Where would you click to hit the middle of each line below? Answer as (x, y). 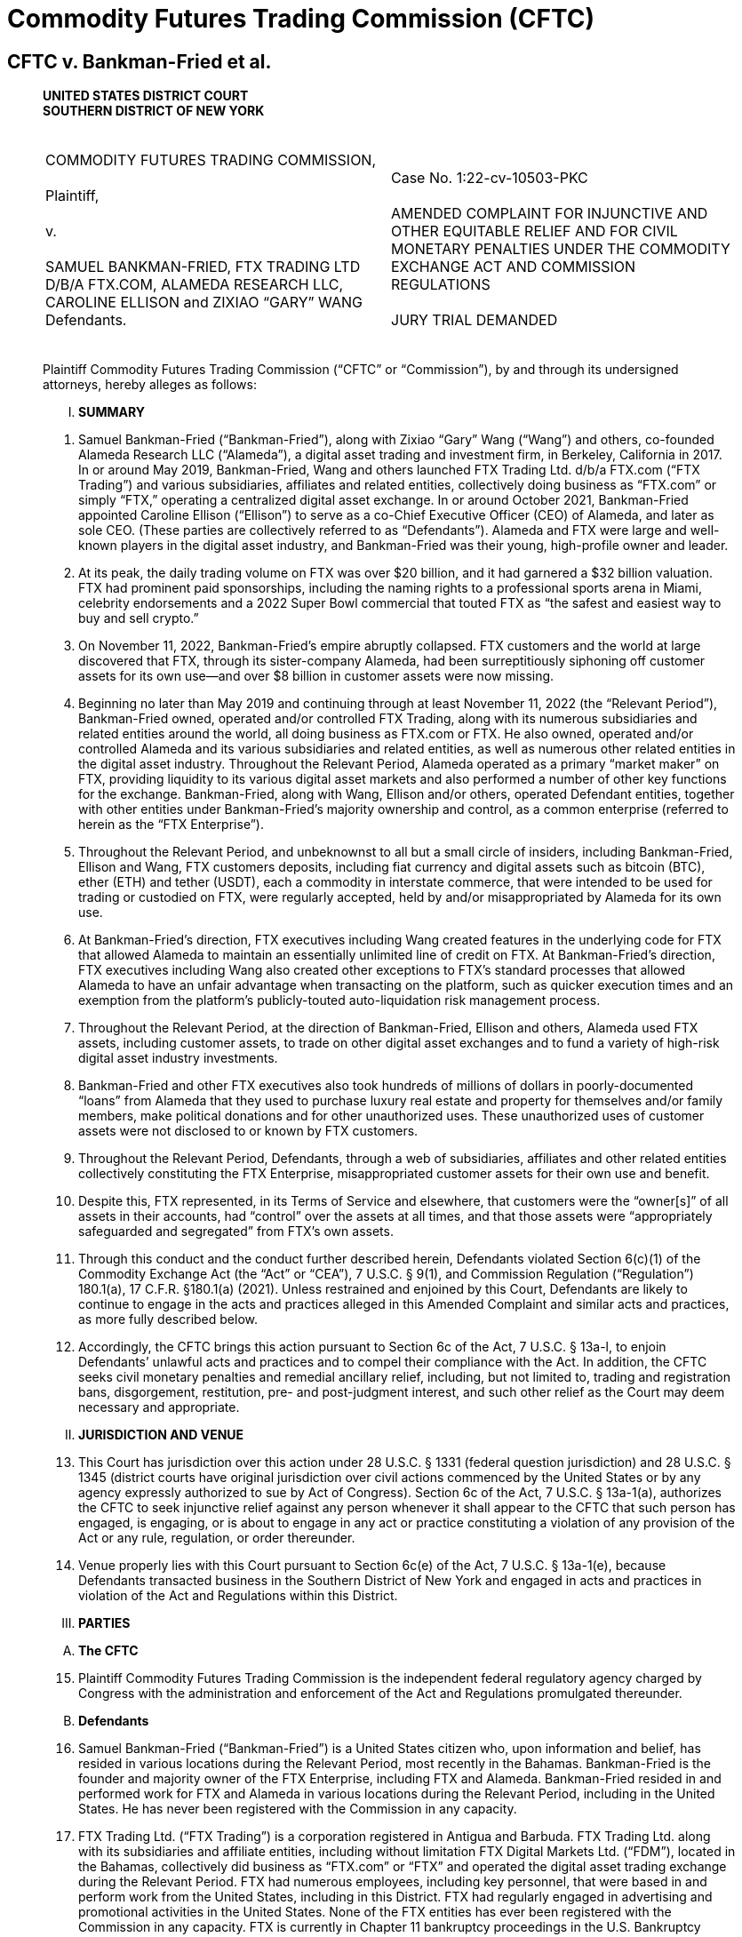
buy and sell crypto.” (139, 618)
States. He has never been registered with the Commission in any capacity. (298, 1809)
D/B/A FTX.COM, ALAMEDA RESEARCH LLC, (195, 285)
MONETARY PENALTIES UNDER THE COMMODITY (561, 249)
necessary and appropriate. (159, 1407)
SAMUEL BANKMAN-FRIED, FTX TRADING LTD (203, 267)
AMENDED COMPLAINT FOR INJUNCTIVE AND (550, 214)
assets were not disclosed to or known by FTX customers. (248, 1131)
